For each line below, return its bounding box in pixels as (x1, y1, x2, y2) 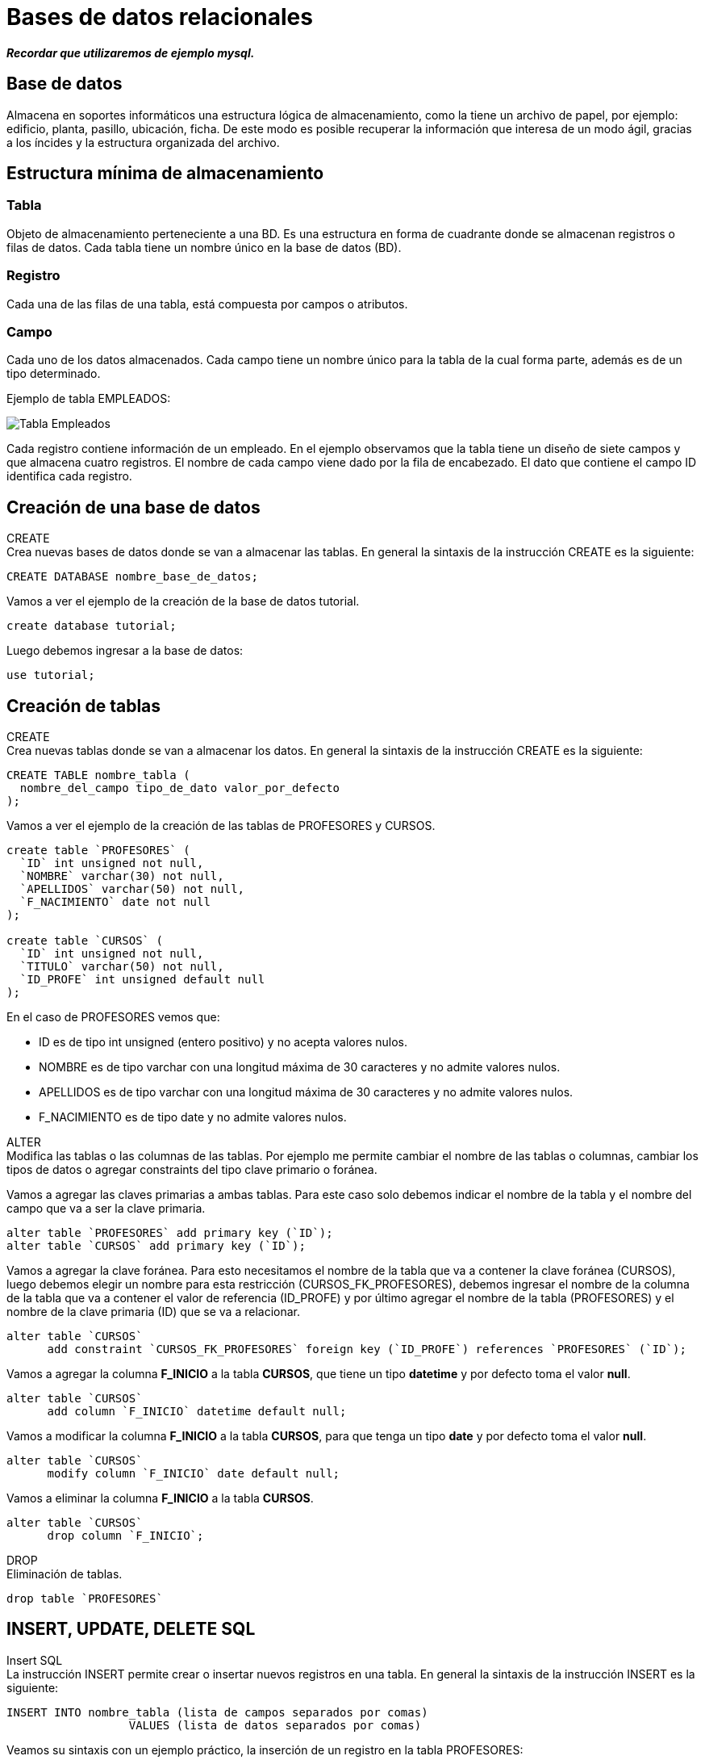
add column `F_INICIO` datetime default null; (47, 1405, 347, 1418)
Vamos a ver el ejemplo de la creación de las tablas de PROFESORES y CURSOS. (6, 819, 436, 832)
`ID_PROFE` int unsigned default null (19, 973, 265, 986)
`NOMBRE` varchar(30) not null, (19, 870, 224, 882)
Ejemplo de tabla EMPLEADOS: (6, 392, 171, 406)
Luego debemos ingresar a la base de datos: (6, 643, 244, 658)
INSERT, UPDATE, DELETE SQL (6, 1619, 256, 1640)
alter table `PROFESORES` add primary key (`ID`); (6, 1226, 333, 1239)
